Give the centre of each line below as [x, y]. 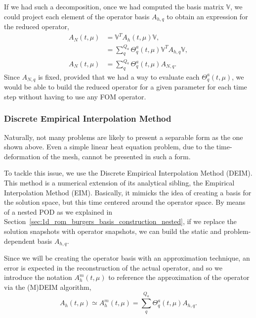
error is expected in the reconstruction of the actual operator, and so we [113, 267]
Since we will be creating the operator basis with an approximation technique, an [127, 258]
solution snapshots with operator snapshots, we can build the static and [113, 231]
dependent [20, 241]
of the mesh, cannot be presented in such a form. [117, 156]
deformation [22, 156]
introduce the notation [38, 277]
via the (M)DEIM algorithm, [48, 287]
